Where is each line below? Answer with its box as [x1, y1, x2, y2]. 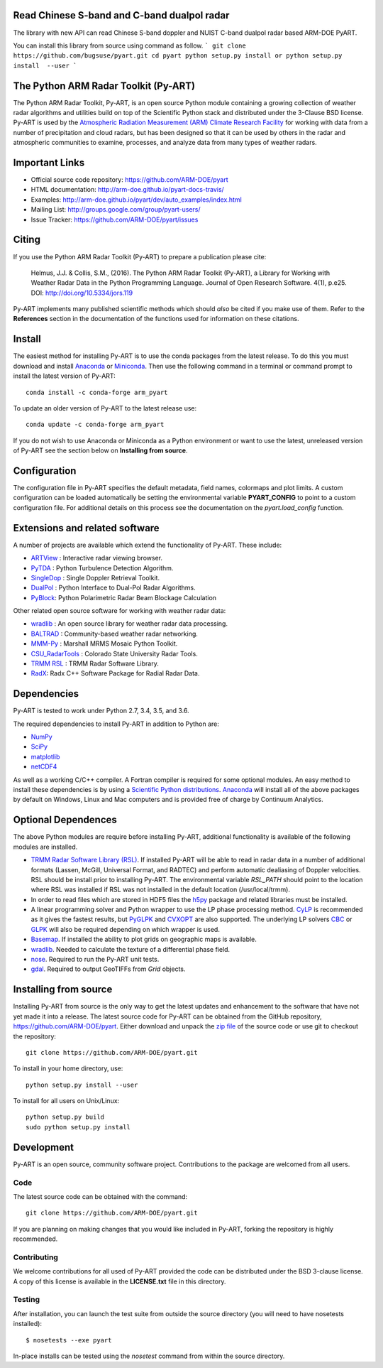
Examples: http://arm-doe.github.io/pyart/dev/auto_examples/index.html [30, 195, 243, 204]
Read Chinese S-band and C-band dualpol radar [13, 9, 230, 21]
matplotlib [30, 752, 60, 761]
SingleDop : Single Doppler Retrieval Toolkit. [30, 573, 160, 582]
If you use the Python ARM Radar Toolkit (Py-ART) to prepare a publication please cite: [13, 252, 267, 261]
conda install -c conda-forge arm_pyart [26, 388, 168, 396]
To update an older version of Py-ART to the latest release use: [13, 403, 197, 412]
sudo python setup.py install [26, 1123, 131, 1131]
